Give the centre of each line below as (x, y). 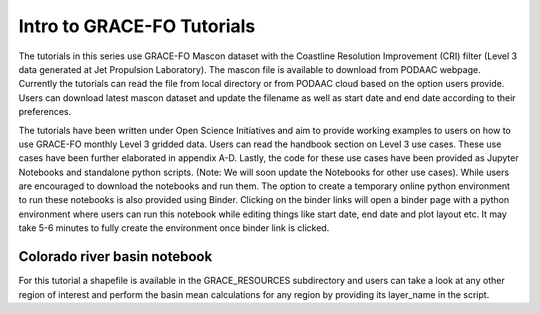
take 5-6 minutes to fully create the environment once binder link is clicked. (174, 228)
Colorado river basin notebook (115, 256)
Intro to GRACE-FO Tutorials (137, 26)
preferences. (45, 112)
